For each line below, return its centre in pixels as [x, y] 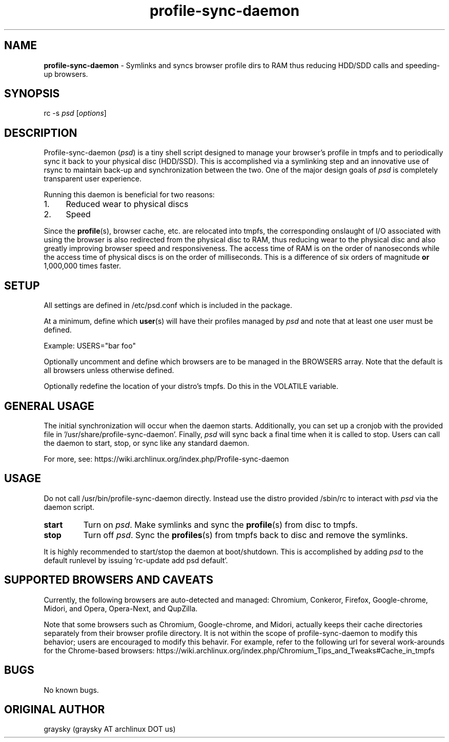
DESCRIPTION [41, 133]
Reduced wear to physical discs [127, 204]
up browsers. [66, 74]
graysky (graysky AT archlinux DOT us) [110, 729]
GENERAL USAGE [49, 406]
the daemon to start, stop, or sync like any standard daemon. [147, 443]
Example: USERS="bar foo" [90, 346]
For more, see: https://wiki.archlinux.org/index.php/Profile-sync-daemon [166, 459]
